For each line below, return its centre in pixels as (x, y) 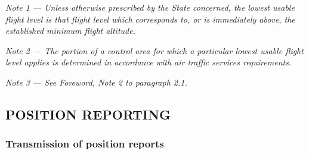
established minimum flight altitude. (70, 31)
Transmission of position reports (85, 144)
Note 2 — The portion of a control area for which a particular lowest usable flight (154, 50)
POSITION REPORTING (88, 114)
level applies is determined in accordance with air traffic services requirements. (149, 62)
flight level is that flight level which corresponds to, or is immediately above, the (150, 19)
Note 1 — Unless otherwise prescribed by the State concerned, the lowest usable (150, 7)
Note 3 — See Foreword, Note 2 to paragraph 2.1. (96, 82)
